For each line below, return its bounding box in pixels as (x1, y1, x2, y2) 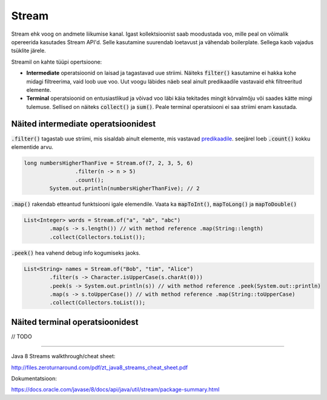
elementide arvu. (11, 143, 54, 151)
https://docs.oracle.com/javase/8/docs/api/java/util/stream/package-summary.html (11, 386, 220, 393)
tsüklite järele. (11, 47, 47, 54)
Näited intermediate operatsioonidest (11, 119, 156, 130)
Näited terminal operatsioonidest (11, 316, 139, 327)
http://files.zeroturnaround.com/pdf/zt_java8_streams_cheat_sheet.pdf (11, 364, 188, 371)
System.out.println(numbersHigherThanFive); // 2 (49, 185, 200, 192)
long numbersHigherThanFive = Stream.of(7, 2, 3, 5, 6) (24, 159, 194, 166)
